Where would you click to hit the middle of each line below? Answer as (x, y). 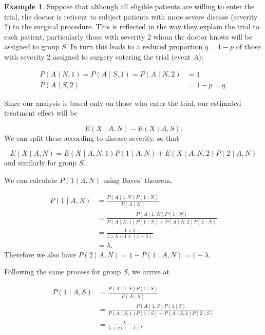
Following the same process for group (63, 272)
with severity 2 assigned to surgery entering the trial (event (98, 56)
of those (248, 46)
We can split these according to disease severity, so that (92, 137)
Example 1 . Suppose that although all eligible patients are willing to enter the (129, 6)
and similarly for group (41, 163)
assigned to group (32, 46)
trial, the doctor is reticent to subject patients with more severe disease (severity (131, 16)
